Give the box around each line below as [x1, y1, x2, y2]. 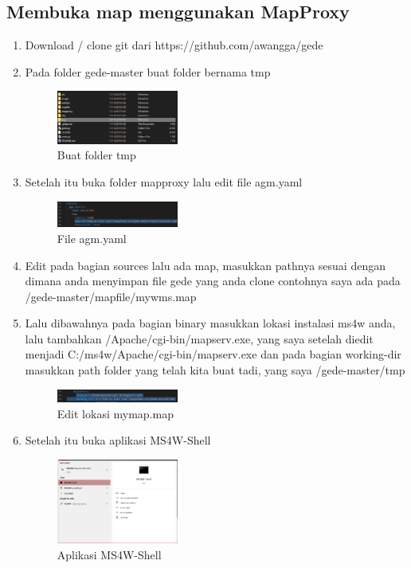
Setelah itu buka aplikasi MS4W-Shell [25, 432, 211, 449]
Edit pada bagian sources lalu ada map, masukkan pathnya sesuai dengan [25, 257, 386, 273]
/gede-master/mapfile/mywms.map [25, 288, 197, 304]
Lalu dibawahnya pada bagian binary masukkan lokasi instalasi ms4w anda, [25, 315, 396, 331]
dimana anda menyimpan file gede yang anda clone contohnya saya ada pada [25, 272, 401, 289]
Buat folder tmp [57, 147, 136, 163]
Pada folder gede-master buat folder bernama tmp [25, 63, 271, 80]
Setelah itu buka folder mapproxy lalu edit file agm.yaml [25, 174, 303, 190]
